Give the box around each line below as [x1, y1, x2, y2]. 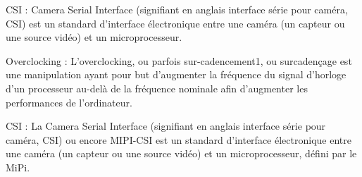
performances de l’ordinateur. [6, 94, 132, 109]
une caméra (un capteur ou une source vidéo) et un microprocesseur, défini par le [6, 146, 357, 161]
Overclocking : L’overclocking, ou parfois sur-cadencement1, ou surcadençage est [6, 53, 352, 68]
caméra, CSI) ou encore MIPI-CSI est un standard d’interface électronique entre [6, 132, 351, 147]
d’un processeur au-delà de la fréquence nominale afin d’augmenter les [6, 80, 308, 95]
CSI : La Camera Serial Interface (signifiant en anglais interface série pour [6, 118, 326, 133]
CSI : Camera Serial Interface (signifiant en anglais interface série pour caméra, [6, 2, 348, 16]
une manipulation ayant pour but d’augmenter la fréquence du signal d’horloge [6, 67, 347, 82]
